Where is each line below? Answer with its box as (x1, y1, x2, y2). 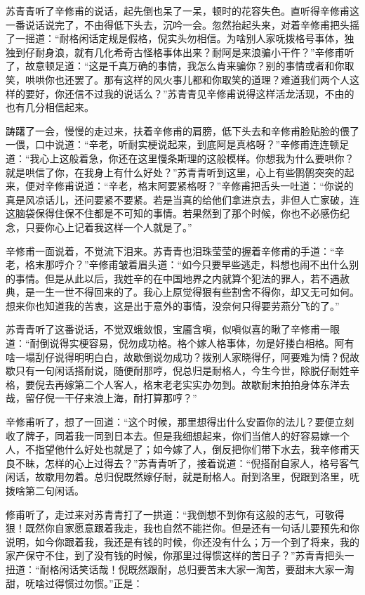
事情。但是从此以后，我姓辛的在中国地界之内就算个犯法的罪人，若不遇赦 (15, 270, 350, 285)
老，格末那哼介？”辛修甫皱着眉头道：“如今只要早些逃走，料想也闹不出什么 (6, 257, 350, 272)
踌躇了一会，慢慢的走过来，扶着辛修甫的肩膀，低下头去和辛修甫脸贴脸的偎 (6, 123, 350, 138)
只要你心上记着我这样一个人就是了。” (25, 219, 192, 234)
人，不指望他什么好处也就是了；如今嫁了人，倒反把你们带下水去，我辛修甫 (6, 442, 350, 457)
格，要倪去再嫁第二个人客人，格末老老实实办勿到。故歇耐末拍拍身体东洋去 (6, 377, 350, 391)
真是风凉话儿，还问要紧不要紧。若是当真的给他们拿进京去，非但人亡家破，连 (6, 192, 359, 207)
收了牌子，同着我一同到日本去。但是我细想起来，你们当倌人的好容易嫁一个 (6, 428, 350, 443)
